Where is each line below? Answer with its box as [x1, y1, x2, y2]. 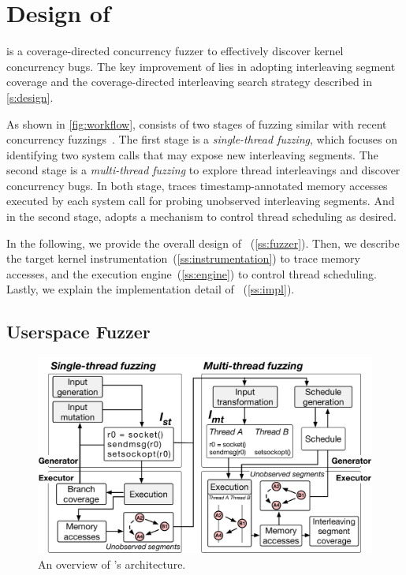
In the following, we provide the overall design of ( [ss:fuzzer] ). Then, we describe [6, 234, 400, 251]
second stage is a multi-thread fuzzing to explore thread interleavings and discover [6, 162, 400, 178]
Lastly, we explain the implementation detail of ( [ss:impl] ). [6, 281, 295, 297]
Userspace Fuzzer [6, 319, 151, 344]
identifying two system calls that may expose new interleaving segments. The [6, 146, 378, 162]
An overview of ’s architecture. [38, 555, 186, 572]
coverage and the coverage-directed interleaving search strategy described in [6, 73, 373, 90]
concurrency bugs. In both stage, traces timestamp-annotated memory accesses [6, 177, 388, 193]
